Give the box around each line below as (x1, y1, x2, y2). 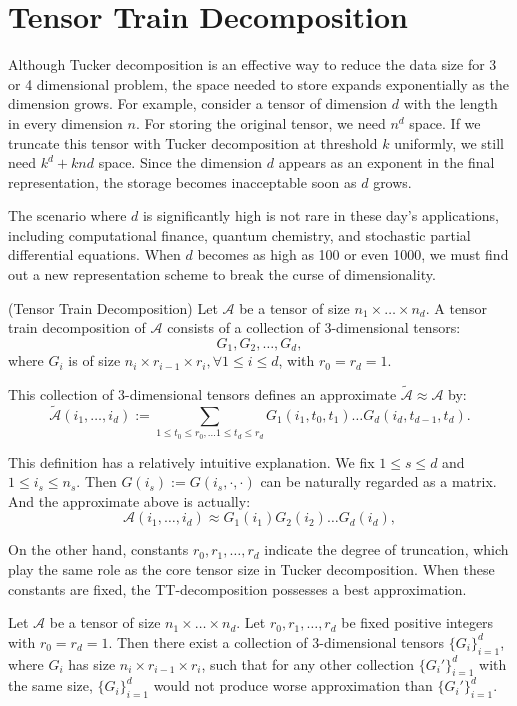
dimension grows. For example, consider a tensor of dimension (8, 93, 388, 114)
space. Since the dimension (98, 152, 263, 173)
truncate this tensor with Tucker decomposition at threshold (8, 132, 378, 153)
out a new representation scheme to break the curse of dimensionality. (8, 264, 436, 285)
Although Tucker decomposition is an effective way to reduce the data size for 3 (8, 54, 497, 75)
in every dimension (8, 112, 123, 133)
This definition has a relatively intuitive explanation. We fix (8, 451, 375, 472)
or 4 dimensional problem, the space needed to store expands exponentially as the (8, 73, 509, 94)
